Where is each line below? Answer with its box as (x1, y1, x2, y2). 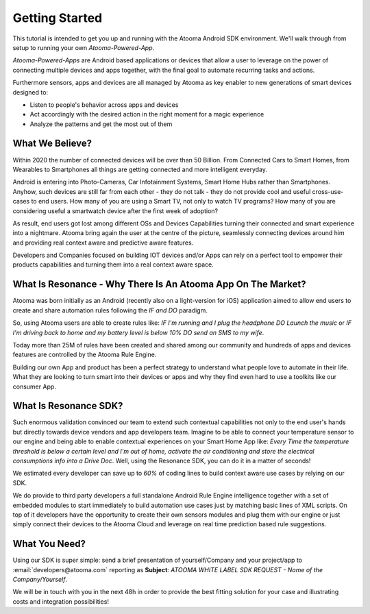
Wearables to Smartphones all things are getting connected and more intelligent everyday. (12, 165, 267, 173)
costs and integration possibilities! (12, 597, 110, 606)
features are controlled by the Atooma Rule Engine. (12, 350, 157, 359)
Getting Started (12, 10, 103, 25)
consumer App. (12, 382, 56, 391)
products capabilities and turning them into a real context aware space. (12, 260, 214, 269)
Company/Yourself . (12, 576, 68, 584)
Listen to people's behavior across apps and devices (29, 100, 179, 109)
